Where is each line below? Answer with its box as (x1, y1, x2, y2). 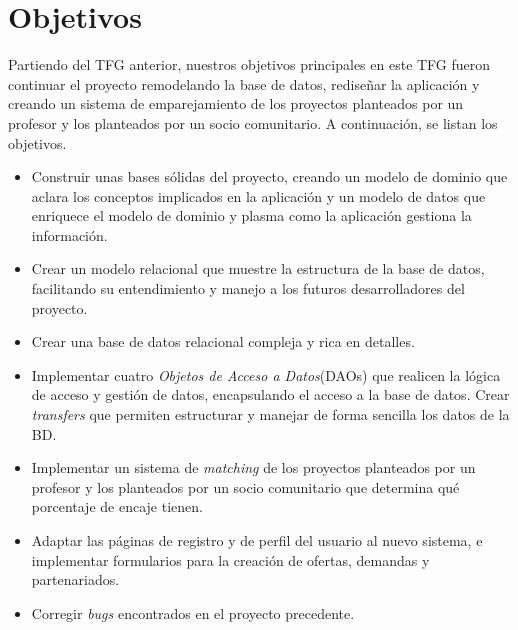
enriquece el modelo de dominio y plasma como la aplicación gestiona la (31, 205, 472, 226)
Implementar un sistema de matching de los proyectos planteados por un (31, 457, 476, 478)
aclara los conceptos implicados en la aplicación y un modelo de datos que (31, 185, 486, 206)
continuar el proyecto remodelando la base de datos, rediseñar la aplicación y (8, 73, 480, 94)
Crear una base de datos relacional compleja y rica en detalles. (31, 331, 415, 352)
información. (31, 224, 108, 245)
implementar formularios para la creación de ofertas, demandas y (31, 549, 430, 570)
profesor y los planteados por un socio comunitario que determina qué (31, 476, 460, 497)
